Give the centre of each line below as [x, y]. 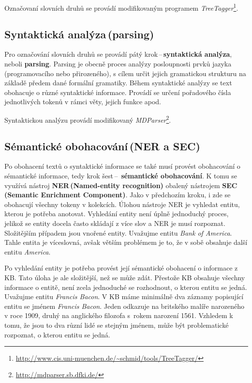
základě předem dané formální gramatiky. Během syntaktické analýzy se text [118, 83]
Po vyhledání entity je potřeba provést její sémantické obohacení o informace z [121, 268]
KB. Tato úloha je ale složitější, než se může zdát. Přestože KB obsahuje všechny [125, 277]
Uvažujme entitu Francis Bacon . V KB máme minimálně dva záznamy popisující [124, 296]
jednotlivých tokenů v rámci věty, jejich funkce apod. [83, 102]
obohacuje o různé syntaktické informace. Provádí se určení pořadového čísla [118, 92]
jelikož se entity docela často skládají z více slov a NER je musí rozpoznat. [115, 223]
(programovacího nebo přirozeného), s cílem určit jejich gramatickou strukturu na [125, 73]
